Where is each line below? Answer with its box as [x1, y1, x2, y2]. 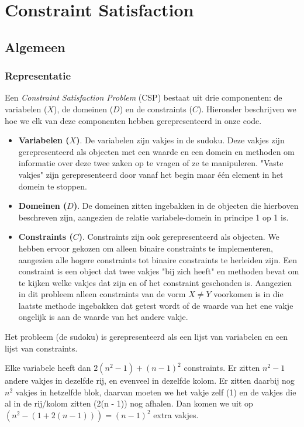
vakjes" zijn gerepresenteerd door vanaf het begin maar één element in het [18, 168, 284, 180]
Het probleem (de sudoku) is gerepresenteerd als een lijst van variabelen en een [5, 330, 288, 343]
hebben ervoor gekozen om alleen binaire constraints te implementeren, [18, 242, 273, 254]
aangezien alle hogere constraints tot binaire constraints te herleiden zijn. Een [18, 253, 298, 266]
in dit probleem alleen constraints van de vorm [18, 288, 186, 300]
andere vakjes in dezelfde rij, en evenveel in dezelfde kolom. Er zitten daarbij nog [5, 374, 295, 387]
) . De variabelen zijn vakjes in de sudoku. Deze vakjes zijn [76, 134, 285, 146]
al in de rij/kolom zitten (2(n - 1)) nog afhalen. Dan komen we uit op [5, 397, 253, 409]
